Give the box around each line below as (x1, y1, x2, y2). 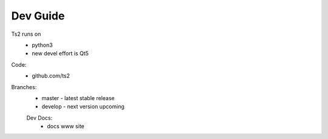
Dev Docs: (26, 114, 53, 121)
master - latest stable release (41, 94, 115, 101)
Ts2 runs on (11, 30, 41, 38)
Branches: (11, 83, 37, 90)
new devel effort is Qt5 (32, 50, 89, 57)
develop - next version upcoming (41, 103, 125, 110)
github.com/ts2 (32, 72, 70, 80)
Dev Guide (11, 9, 65, 22)
